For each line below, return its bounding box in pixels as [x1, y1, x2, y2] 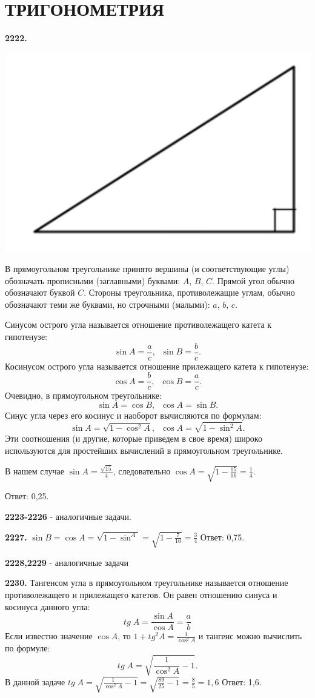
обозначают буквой [5, 286, 75, 299]
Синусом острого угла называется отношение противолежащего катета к [5, 318, 272, 331]
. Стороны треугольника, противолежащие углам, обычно [84, 286, 295, 299]
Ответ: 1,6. [222, 675, 262, 688]
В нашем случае [5, 465, 64, 477]
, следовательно [113, 465, 171, 477]
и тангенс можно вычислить [198, 630, 302, 642]
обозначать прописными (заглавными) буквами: [5, 274, 181, 287]
